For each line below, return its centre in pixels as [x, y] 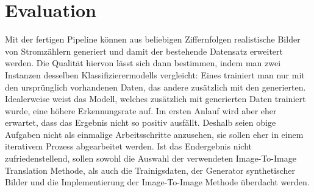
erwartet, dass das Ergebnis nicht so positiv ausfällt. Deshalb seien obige [141, 122]
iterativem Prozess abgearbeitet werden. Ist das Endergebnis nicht [129, 146]
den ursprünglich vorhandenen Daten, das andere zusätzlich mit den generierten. [155, 87]
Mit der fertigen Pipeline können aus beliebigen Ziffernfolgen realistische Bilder [153, 39]
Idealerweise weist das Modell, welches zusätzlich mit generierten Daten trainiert [155, 99]
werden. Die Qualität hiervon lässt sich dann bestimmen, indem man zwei [143, 63]
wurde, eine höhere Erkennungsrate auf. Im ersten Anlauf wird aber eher [141, 110]
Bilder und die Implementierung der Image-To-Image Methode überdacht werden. [157, 182]
